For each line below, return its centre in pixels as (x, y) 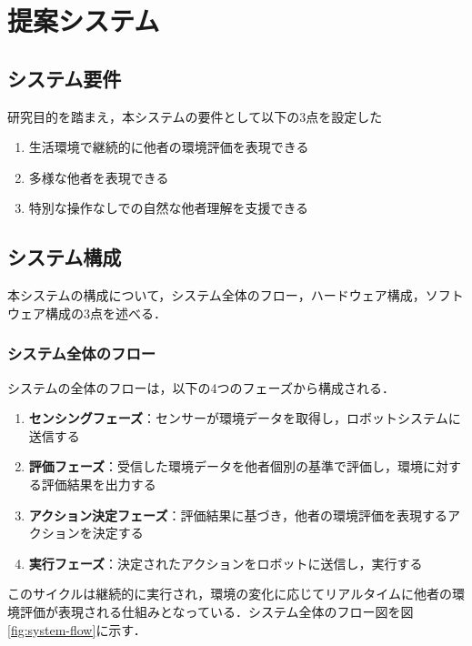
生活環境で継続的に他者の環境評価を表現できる (169, 147)
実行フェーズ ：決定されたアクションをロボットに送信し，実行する (226, 563)
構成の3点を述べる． (105, 313)
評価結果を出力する (99, 484)
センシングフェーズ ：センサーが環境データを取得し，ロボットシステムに (245, 418)
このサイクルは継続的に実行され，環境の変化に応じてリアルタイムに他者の (230, 594)
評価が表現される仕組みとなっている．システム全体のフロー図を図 (216, 611)
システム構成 (65, 257)
